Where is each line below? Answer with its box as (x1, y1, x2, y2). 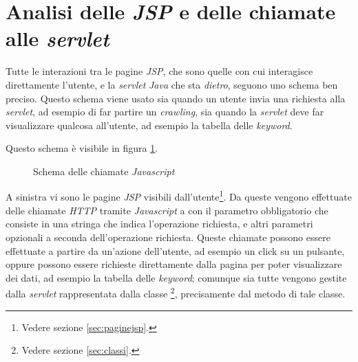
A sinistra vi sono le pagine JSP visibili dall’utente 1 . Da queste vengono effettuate (6, 188, 352, 204)
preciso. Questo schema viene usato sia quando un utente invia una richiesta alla (6, 91, 346, 105)
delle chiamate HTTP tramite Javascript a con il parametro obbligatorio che (6, 203, 328, 217)
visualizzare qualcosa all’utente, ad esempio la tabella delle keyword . (6, 117, 293, 132)
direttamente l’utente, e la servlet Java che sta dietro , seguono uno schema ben (6, 77, 338, 91)
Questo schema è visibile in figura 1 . (6, 141, 158, 155)
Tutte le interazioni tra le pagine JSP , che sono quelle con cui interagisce (6, 64, 313, 78)
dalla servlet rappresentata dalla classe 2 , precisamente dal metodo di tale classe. (6, 284, 346, 300)
